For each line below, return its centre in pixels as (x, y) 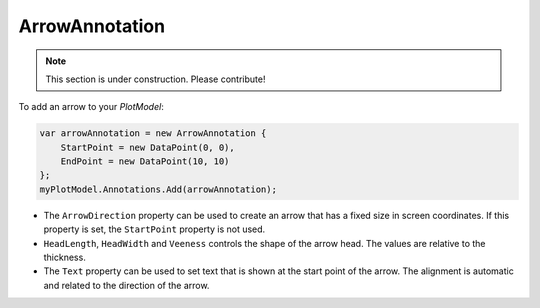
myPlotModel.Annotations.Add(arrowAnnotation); (158, 189)
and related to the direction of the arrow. (126, 285)
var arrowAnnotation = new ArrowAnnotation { (153, 133)
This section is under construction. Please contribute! (155, 79)
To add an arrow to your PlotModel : (91, 107)
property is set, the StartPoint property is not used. (154, 229)
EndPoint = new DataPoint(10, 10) (145, 161)
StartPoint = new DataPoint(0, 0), (147, 147)
